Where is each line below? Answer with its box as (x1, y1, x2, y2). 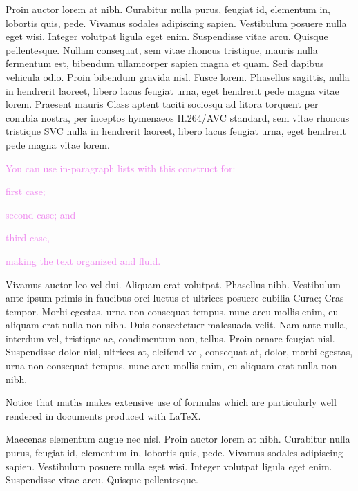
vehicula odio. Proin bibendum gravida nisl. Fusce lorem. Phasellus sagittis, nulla (6, 69, 350, 84)
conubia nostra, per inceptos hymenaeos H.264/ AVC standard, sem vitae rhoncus (6, 110, 350, 124)
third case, (6, 230, 50, 245)
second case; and (6, 207, 76, 221)
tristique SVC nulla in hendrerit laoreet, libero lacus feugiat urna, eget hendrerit (6, 124, 346, 138)
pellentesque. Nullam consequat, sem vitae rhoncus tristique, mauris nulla (6, 42, 318, 57)
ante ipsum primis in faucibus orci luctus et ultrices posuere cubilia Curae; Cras (6, 290, 344, 305)
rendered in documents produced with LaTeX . (6, 408, 201, 423)
